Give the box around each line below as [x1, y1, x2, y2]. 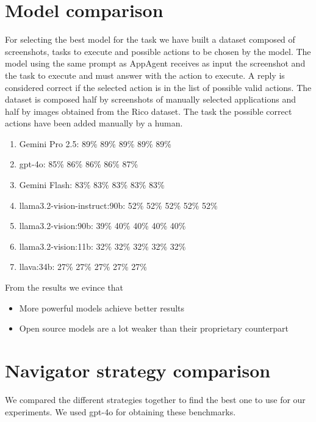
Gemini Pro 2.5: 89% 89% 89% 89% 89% [19, 137, 171, 150]
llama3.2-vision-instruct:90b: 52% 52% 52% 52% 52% [19, 198, 218, 211]
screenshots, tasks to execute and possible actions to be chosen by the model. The [5, 45, 311, 57]
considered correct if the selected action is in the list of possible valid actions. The [5, 81, 312, 93]
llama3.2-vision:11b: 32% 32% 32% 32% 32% [19, 239, 186, 252]
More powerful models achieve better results [19, 301, 185, 314]
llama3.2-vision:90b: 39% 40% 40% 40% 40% [19, 219, 186, 232]
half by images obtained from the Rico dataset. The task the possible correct [5, 104, 292, 117]
